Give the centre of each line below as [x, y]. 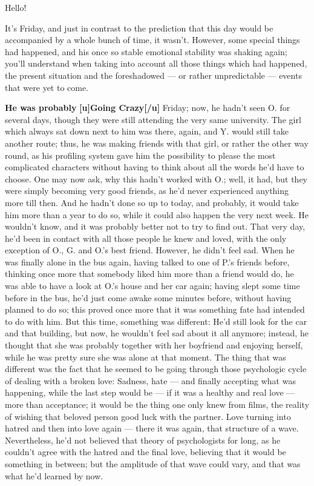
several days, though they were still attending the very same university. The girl [153, 119]
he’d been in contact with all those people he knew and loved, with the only [146, 238]
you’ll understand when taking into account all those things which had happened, [156, 63]
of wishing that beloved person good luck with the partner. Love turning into [148, 416]
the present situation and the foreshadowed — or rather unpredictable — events [153, 75]
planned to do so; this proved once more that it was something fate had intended [155, 309]
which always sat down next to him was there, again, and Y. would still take [147, 131]
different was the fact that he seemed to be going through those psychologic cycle [156, 369]
